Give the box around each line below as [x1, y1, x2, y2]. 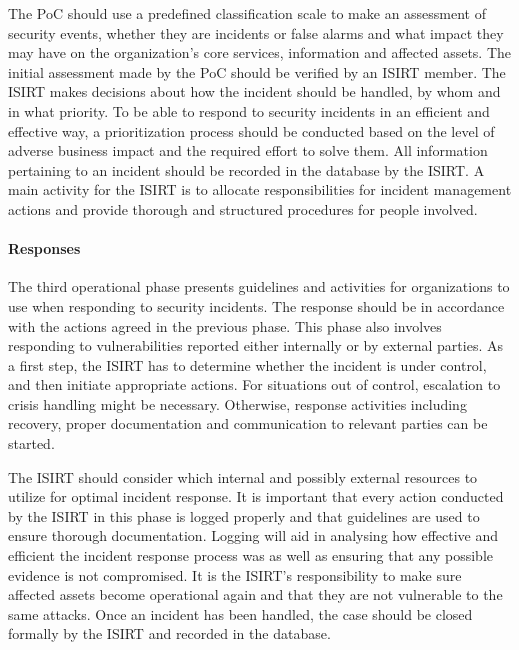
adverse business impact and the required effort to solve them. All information [8, 140, 488, 161]
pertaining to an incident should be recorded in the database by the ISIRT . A [8, 159, 485, 180]
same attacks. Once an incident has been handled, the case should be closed [8, 603, 473, 624]
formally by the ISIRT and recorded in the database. [8, 623, 331, 644]
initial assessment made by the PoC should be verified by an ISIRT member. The [8, 61, 506, 82]
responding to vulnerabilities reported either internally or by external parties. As [8, 335, 503, 356]
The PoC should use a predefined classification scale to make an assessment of [8, 3, 487, 23]
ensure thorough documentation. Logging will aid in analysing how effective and [8, 525, 499, 546]
